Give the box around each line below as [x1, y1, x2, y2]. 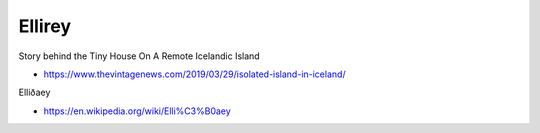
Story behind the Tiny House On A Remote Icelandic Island [18, 50, 260, 62]
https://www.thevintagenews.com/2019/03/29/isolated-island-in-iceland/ [43, 68, 346, 80]
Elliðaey [18, 86, 51, 99]
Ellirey [18, 15, 72, 37]
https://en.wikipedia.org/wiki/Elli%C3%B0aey [43, 105, 232, 117]
